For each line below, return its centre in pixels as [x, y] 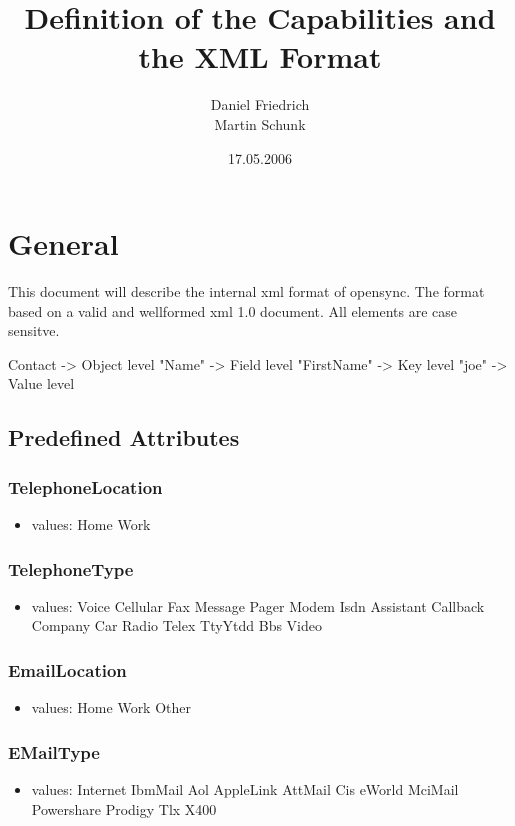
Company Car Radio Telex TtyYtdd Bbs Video [177, 625]
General [63, 243]
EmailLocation [67, 669]
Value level [41, 383]
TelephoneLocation [85, 486]
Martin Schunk [260, 123]
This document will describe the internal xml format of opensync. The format [246, 291]
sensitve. [34, 330]
